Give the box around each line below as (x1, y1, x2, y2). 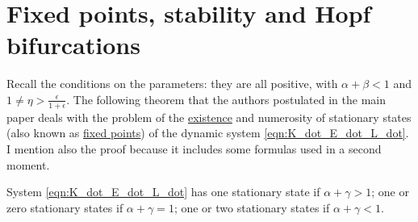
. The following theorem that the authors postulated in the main (66, 90, 386, 107)
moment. (6, 156, 50, 173)
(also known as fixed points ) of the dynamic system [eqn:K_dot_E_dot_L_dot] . (6, 124, 409, 141)
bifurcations (6, 28, 140, 61)
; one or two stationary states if (173, 199, 330, 216)
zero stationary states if (6, 199, 123, 216)
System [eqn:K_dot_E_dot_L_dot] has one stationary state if (6, 183, 320, 200)
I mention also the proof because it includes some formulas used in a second (6, 140, 382, 157)
